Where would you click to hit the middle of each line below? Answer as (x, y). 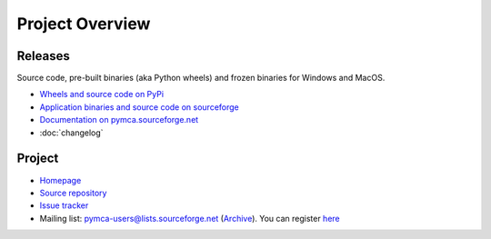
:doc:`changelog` (71, 133)
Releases (43, 56)
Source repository (73, 193)
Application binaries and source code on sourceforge (140, 107)
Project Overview (84, 24)
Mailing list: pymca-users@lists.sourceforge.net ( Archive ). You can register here (190, 218)
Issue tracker (64, 205)
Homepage (60, 180)
